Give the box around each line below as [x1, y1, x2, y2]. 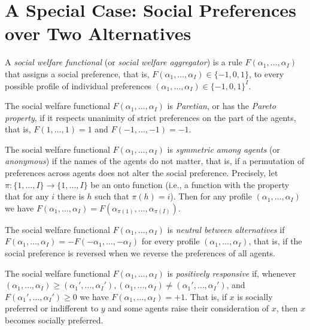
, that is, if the [248, 235, 302, 247]
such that [95, 190, 129, 202]
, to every [249, 67, 284, 80]
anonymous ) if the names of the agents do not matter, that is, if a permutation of [5, 155, 305, 167]
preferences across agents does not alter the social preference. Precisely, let [5, 166, 278, 179]
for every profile [141, 235, 200, 247]
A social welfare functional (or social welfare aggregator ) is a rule [5, 56, 242, 68]
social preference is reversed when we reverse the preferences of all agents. [5, 247, 275, 259]
